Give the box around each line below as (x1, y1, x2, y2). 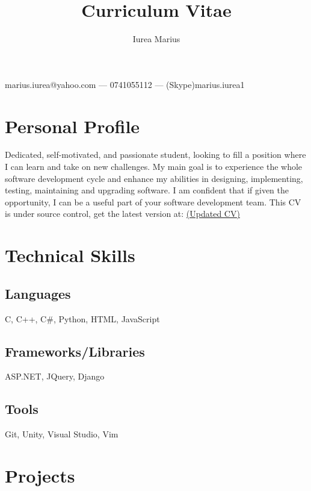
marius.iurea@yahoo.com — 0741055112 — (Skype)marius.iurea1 (5, 78, 245, 90)
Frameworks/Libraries (5, 342, 145, 360)
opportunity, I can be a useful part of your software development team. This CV (5, 195, 301, 208)
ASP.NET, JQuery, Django (5, 370, 105, 383)
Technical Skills (5, 243, 135, 267)
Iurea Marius (132, 33, 180, 45)
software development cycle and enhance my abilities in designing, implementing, (5, 172, 303, 184)
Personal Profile (5, 113, 140, 138)
